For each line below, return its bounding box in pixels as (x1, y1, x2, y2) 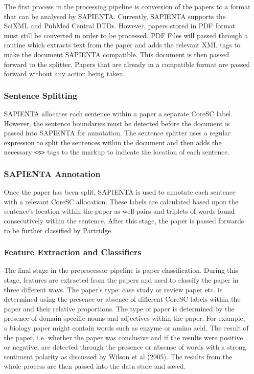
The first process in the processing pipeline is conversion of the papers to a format (4, 1, 251, 11)
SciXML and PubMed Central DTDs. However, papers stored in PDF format (4, 21, 235, 31)
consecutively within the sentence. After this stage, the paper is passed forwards (4, 216, 244, 225)
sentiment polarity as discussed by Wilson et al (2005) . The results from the (4, 351, 232, 361)
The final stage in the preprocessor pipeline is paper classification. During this (4, 265, 238, 275)
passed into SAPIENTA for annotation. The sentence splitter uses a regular (4, 128, 231, 138)
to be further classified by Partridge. (4, 225, 113, 235)
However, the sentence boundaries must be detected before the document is (4, 118, 230, 128)
